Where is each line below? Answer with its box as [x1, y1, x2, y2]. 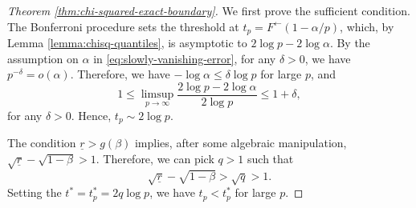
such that [247, 150, 294, 166]
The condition [7, 134, 76, 151]
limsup [141, 89, 174, 101]
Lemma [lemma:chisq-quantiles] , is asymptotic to [7, 34, 247, 51]
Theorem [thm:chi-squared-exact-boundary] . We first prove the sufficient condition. [7, 2, 410, 18]
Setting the [7, 184, 62, 201]
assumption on [7, 50, 79, 66]
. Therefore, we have [70, 66, 170, 82]
